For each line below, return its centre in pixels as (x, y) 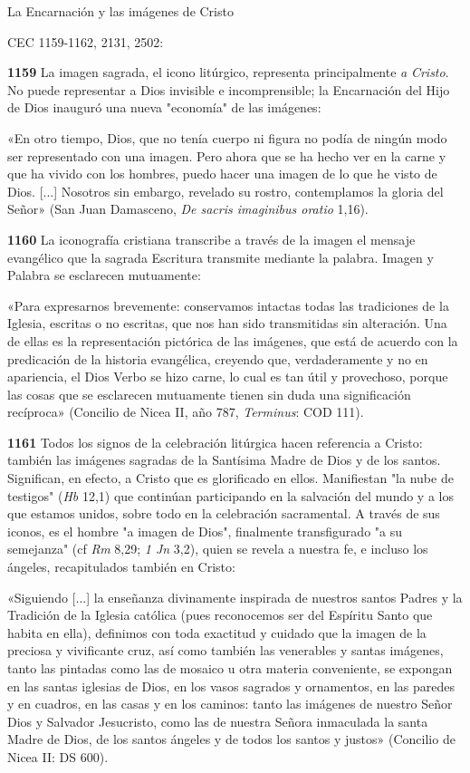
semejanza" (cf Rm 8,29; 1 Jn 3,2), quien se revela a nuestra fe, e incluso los (218, 549)
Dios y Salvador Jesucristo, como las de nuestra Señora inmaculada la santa (218, 721)
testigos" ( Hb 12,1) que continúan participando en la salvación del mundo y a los (230, 495)
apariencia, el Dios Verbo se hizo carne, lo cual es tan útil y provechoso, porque (228, 377)
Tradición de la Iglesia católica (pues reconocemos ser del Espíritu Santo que (220, 615)
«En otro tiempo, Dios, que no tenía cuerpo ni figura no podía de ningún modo (227, 137)
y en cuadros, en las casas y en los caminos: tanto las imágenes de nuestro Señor (230, 704)
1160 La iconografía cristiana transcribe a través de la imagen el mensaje (211, 239)
